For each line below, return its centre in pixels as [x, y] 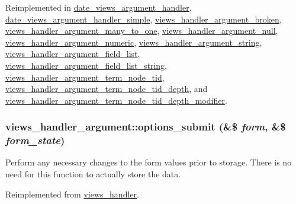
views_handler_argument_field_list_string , [86, 65]
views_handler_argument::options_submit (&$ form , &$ [146, 127]
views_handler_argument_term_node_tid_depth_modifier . [116, 100]
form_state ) [35, 140]
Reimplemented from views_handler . [72, 194]
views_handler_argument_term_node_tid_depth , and [107, 89]
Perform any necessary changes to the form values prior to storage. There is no [149, 162]
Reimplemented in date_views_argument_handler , [99, 7]
